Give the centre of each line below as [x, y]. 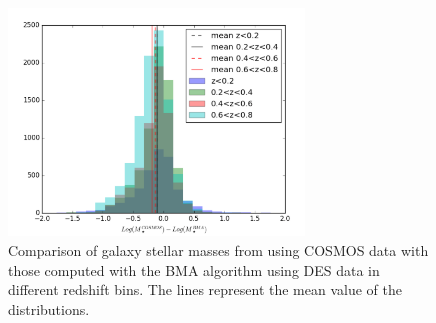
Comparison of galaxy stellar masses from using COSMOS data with [218, 249]
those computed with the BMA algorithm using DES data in [194, 269]
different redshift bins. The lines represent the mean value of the [205, 289]
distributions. [49, 308]
